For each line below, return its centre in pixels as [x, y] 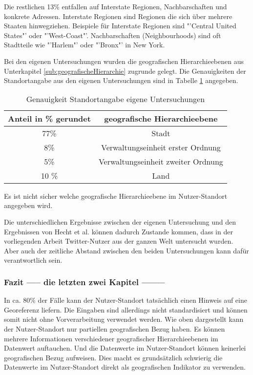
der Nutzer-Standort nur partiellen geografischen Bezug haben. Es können [115, 328]
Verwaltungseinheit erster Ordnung [161, 147]
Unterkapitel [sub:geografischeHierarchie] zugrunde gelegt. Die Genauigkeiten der [125, 71]
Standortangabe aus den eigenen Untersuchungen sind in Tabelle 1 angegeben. [121, 80]
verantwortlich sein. [33, 260]
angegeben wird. [28, 205]
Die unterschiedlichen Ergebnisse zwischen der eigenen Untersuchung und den [120, 221]
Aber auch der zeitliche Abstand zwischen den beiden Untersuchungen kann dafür [126, 250]
